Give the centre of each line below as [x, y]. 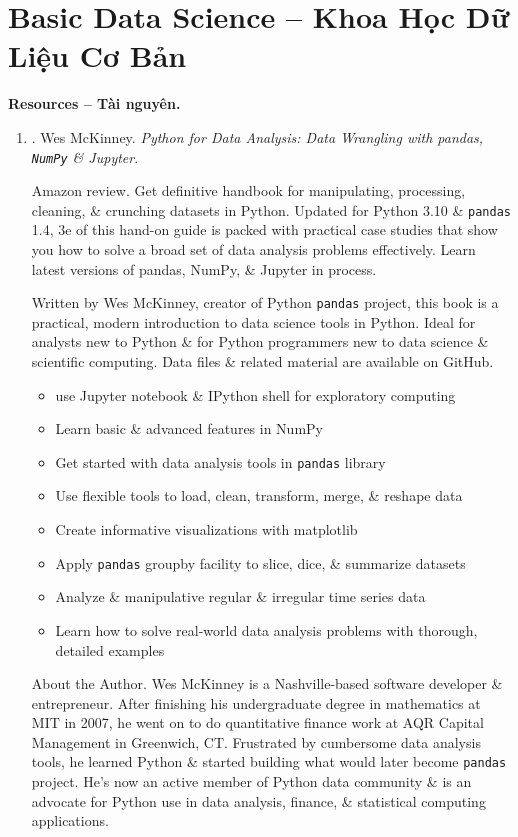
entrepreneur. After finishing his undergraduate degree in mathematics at [256, 702]
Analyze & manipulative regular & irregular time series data [240, 596]
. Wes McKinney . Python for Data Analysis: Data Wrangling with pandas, [257, 136]
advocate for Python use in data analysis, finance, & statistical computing [258, 800]
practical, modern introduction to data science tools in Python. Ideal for [253, 321]
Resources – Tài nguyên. [94, 103]
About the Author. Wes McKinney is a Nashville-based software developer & [267, 683]
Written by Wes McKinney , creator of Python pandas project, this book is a [265, 302]
